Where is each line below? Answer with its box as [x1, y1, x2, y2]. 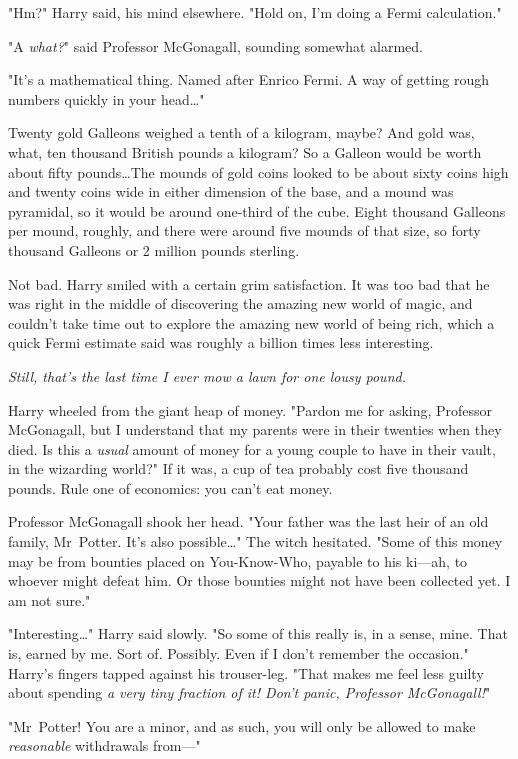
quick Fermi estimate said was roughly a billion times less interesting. [8, 332, 434, 353]
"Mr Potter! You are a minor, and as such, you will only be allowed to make [8, 715, 476, 736]
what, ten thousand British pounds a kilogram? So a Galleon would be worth [8, 141, 482, 162]
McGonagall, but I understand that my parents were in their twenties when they [8, 419, 502, 440]
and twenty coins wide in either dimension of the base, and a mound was [8, 181, 454, 202]
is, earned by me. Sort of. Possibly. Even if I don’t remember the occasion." [8, 643, 469, 664]
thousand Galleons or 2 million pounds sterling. [8, 239, 300, 260]
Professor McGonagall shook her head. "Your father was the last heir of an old [8, 511, 489, 532]
